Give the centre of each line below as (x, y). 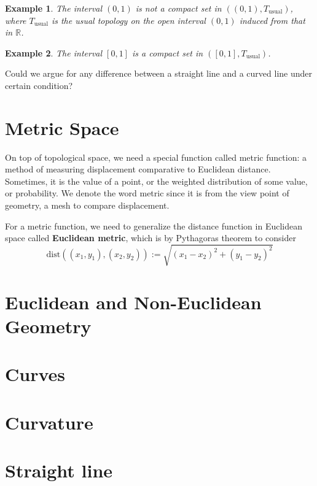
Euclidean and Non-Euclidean (133, 302)
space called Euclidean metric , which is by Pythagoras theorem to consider (151, 238)
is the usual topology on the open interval (128, 20)
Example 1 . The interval (54, 8)
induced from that (272, 20)
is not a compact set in (178, 8)
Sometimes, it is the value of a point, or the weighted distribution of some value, (156, 181)
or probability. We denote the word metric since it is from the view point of (147, 193)
